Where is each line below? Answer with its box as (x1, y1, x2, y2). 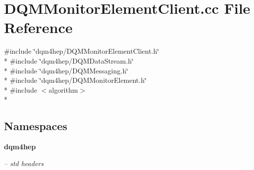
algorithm (49, 84, 78, 95)
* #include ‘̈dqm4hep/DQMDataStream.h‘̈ (4, 55, 134, 66)
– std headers (4, 158, 44, 168)
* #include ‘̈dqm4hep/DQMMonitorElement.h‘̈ (4, 75, 147, 85)
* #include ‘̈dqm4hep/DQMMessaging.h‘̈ (4, 65, 128, 75)
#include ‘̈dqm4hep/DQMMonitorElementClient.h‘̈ (4, 46, 159, 56)
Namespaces (4, 118, 67, 134)
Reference (4, 17, 73, 37)
